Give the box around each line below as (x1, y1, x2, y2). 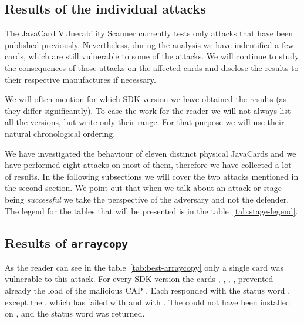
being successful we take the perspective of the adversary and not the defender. (5, 193, 289, 205)
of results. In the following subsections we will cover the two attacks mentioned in (5, 170, 299, 182)
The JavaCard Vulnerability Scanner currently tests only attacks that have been (5, 27, 293, 39)
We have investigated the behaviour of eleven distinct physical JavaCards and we (5, 147, 296, 159)
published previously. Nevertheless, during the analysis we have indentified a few (5, 38, 294, 51)
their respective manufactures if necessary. (5, 73, 156, 85)
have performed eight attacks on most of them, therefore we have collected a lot (5, 159, 292, 171)
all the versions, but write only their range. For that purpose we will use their (5, 116, 285, 128)
